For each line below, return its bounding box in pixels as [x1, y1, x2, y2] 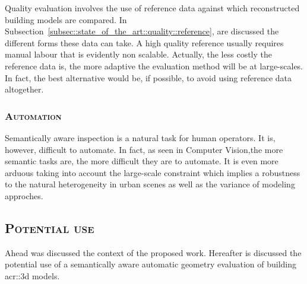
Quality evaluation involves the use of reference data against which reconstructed [5, 2, 300, 14]
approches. [5, 189, 43, 202]
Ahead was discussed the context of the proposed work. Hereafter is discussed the [5, 246, 302, 259]
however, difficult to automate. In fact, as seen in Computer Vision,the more [5, 143, 283, 155]
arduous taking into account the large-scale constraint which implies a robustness [5, 166, 300, 178]
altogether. [5, 83, 44, 95]
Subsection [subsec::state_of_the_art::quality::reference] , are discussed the [5, 25, 279, 37]
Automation [5, 108, 62, 123]
